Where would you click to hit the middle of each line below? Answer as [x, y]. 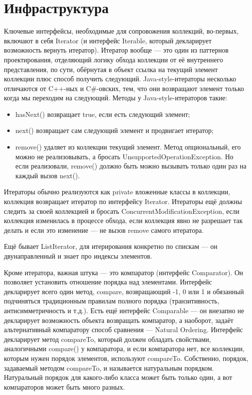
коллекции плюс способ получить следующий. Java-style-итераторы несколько [120, 79]
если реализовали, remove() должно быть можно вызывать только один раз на [131, 166]
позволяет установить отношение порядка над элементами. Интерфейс [108, 282]
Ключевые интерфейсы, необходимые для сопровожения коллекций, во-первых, [121, 31]
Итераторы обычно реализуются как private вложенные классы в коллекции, [117, 192]
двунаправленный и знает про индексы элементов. [78, 256]
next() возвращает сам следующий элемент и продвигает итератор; [114, 130]
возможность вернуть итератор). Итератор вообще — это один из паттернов [116, 50]
